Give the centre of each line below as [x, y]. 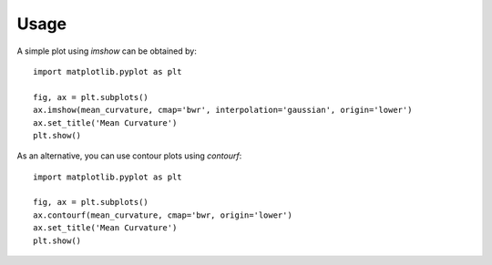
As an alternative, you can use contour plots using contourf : [129, 156]
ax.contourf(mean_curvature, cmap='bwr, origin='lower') [163, 215]
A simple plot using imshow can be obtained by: [107, 51]
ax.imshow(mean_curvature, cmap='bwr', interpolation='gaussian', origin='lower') [223, 110]
